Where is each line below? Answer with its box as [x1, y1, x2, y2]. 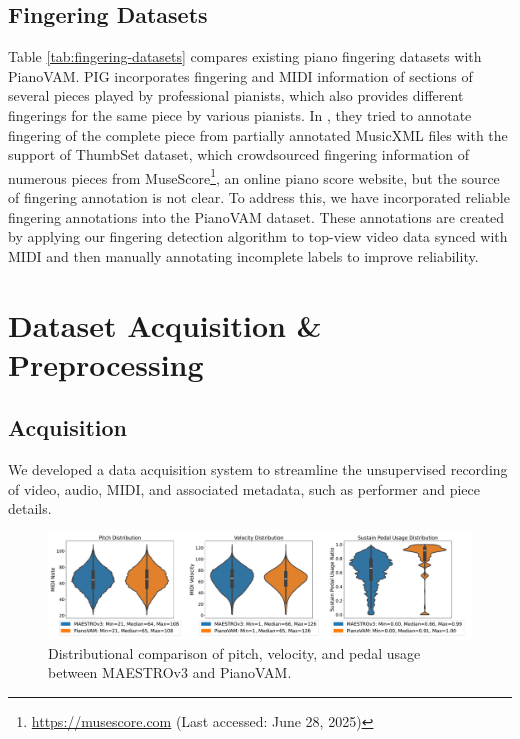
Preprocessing [8, 343, 204, 384]
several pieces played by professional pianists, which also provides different [8, 85, 464, 106]
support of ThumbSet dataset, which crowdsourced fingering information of [8, 144, 469, 165]
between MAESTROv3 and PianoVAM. [48, 662, 292, 683]
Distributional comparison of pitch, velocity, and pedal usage [48, 642, 421, 663]
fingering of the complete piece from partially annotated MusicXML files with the [8, 124, 508, 145]
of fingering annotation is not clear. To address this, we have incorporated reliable [8, 187, 510, 208]
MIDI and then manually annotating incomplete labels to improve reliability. [8, 245, 479, 266]
